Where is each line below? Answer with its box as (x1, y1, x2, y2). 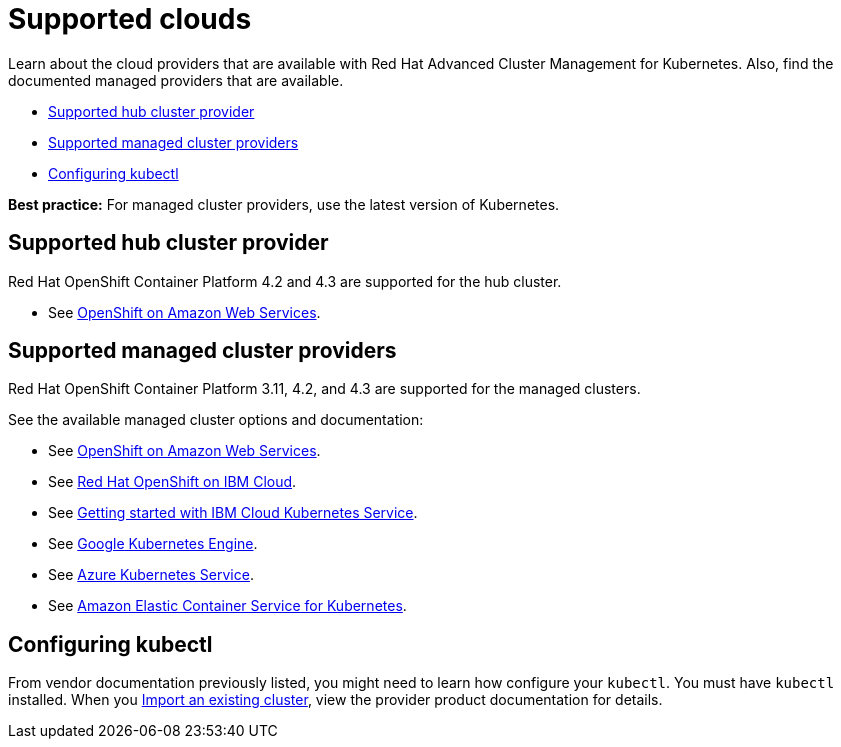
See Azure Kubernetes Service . (48, 566, 254, 584)
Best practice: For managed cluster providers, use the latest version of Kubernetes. (8, 195, 560, 213)
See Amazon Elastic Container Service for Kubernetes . (48, 597, 407, 615)
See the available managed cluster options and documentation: (8, 411, 424, 429)
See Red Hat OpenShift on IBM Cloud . (48, 473, 297, 491)
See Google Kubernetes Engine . (48, 535, 258, 553)
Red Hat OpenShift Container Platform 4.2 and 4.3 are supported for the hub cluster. (8, 272, 562, 290)
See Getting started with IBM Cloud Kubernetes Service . (48, 504, 418, 522)
